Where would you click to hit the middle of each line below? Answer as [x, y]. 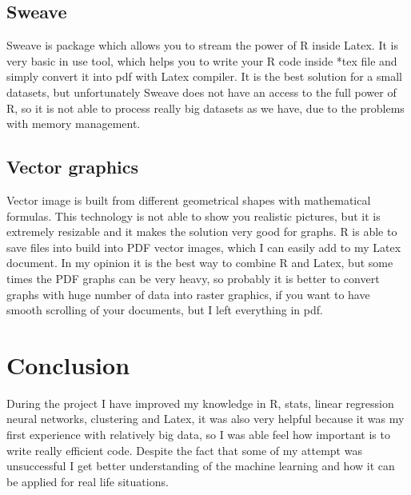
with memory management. [74, 124]
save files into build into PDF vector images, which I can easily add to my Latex [204, 247]
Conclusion [68, 364]
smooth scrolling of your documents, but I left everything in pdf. [165, 310]
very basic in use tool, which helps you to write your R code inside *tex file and [202, 60]
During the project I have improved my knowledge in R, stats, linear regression [200, 403]
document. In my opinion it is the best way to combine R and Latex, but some [200, 263]
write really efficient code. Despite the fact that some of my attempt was [184, 450]
